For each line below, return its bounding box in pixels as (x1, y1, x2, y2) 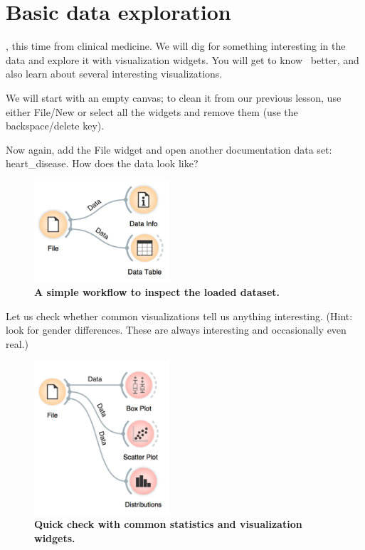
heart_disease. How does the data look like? (6, 156, 199, 171)
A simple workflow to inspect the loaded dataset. (34, 284, 280, 299)
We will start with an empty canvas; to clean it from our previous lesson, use (6, 90, 342, 105)
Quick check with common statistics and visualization (34, 517, 302, 532)
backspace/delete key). (6, 118, 105, 133)
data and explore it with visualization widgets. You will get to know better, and (6, 52, 359, 67)
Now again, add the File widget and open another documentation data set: (6, 142, 332, 157)
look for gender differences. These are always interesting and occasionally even (6, 322, 347, 337)
